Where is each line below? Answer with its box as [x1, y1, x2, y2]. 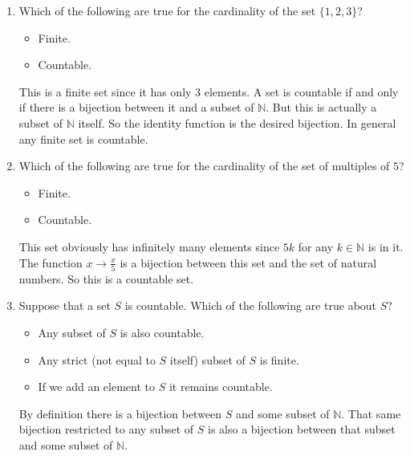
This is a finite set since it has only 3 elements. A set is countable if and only [18, 83, 399, 100]
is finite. [259, 351, 299, 368]
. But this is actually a [266, 99, 377, 116]
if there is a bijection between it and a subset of [18, 99, 254, 116]
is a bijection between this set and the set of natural [120, 254, 377, 271]
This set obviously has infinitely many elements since [18, 238, 280, 254]
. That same [341, 405, 401, 421]
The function [18, 254, 83, 271]
